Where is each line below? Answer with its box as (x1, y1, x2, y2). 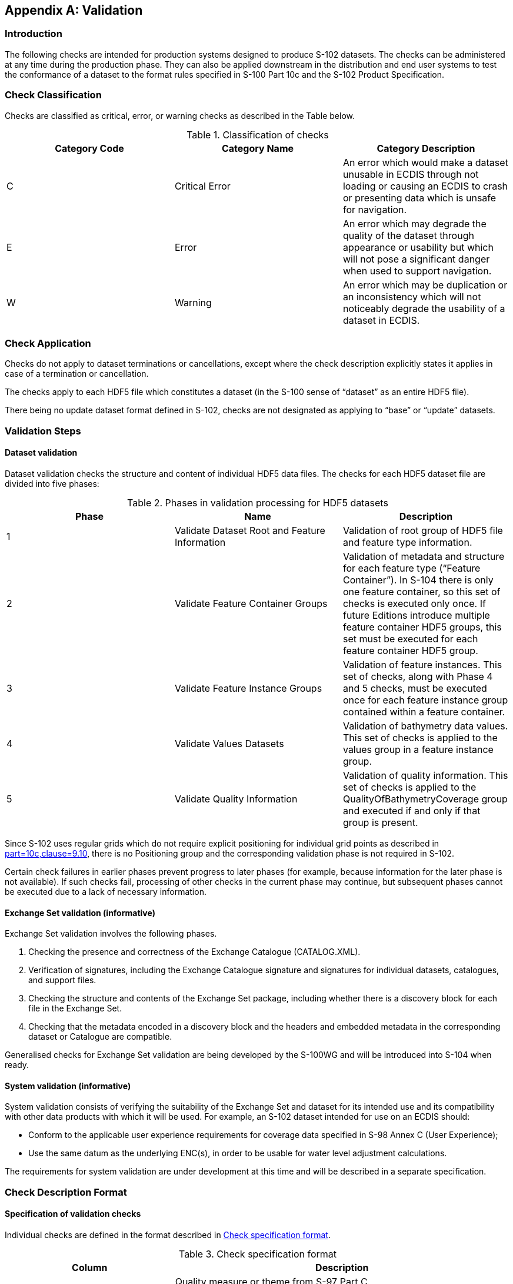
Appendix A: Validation (5, 3, 143, 18)
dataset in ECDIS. (342, 314, 420, 326)
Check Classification (5, 89, 102, 101)
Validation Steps (5, 424, 81, 437)
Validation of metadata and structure (342, 550, 505, 562)
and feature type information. (342, 536, 472, 548)
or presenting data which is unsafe (342, 191, 497, 204)
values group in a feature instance (342, 743, 494, 755)
